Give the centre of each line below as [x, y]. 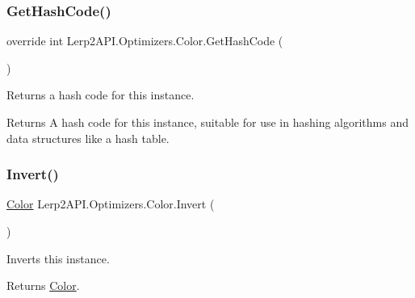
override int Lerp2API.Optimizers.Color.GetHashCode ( [145, 41]
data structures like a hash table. [88, 138]
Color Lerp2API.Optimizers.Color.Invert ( [111, 204]
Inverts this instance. [58, 258]
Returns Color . [43, 285]
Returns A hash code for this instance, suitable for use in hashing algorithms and [208, 122]
